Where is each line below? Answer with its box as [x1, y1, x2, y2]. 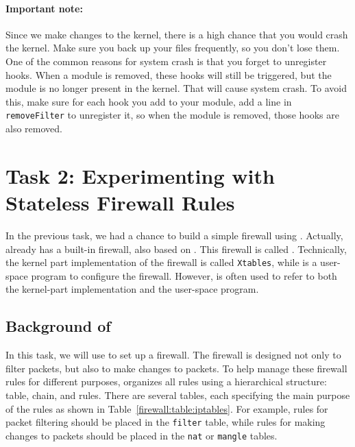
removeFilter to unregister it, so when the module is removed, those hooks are [5, 108, 339, 122]
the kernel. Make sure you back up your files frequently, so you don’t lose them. [5, 40, 340, 55]
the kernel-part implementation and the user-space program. [5, 282, 259, 296]
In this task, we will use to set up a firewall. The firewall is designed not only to [5, 348, 341, 362]
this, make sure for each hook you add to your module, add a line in [5, 94, 292, 108]
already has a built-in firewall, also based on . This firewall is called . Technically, [5, 241, 347, 256]
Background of [5, 315, 111, 337]
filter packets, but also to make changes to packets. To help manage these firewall [5, 361, 347, 375]
